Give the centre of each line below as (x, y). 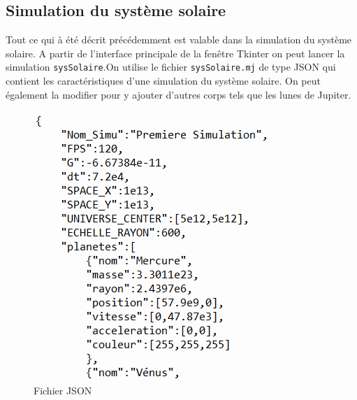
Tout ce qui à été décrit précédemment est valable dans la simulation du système (179, 40)
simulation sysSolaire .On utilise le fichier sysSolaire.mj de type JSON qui (171, 67)
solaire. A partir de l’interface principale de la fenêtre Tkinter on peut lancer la (175, 53)
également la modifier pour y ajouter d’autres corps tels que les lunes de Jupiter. (178, 94)
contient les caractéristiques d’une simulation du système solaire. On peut (163, 81)
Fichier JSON (63, 390)
